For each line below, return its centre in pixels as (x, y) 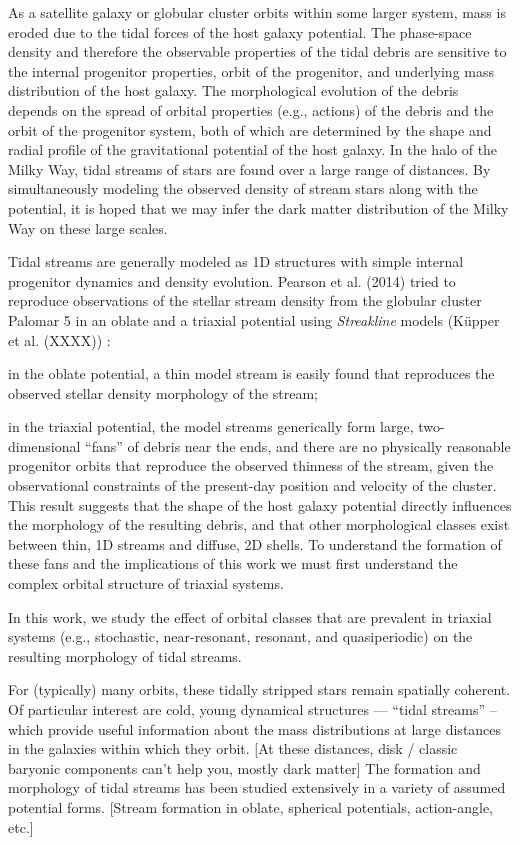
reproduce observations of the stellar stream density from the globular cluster (245, 300)
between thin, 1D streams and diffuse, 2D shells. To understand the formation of (255, 543)
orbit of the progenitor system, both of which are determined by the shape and (250, 129)
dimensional (44, 445)
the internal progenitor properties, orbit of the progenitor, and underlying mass (251, 70)
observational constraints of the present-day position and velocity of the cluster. (252, 485)
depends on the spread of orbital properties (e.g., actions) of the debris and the (251, 109)
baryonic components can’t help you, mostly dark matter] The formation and (244, 767)
